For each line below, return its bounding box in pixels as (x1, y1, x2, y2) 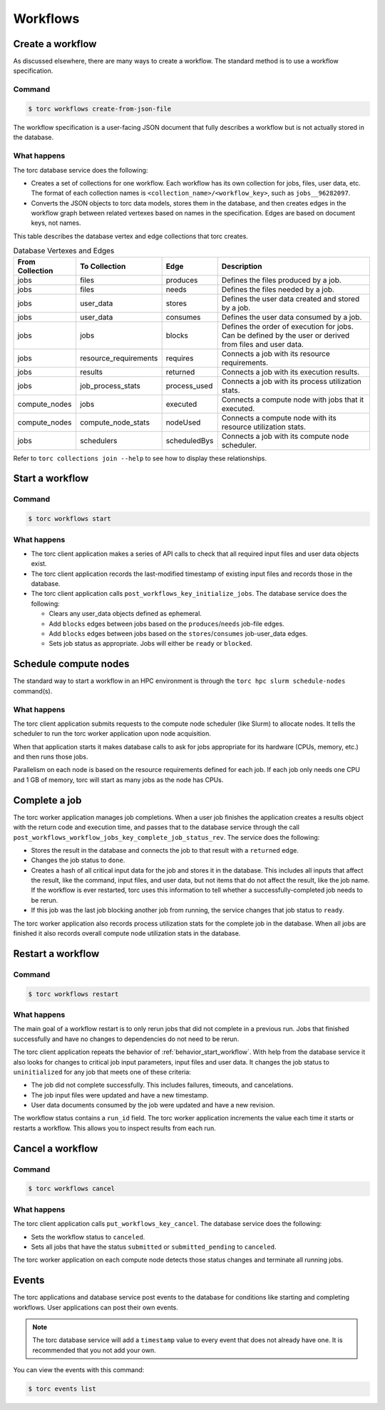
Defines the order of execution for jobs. (221, 321, 354, 331)
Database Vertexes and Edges (13, 246, 115, 256)
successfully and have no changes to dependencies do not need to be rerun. (13, 1035, 240, 1043)
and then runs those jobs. (13, 753, 88, 761)
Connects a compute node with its (221, 412, 337, 422)
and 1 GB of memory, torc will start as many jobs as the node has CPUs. (13, 775, 224, 784)
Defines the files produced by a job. (221, 275, 342, 285)
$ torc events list (28, 1385, 96, 1393)
